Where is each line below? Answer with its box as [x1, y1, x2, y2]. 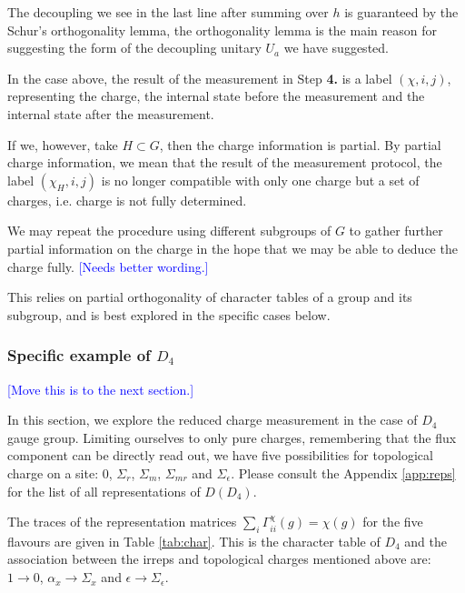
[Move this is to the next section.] [7, 379, 194, 398]
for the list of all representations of [7, 481, 201, 500]
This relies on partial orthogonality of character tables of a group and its [7, 287, 412, 307]
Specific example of [7, 344, 151, 367]
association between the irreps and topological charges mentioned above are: [7, 549, 431, 568]
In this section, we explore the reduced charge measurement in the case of [7, 410, 418, 429]
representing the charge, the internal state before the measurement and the [7, 86, 425, 106]
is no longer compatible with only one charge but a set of [101, 170, 420, 189]
